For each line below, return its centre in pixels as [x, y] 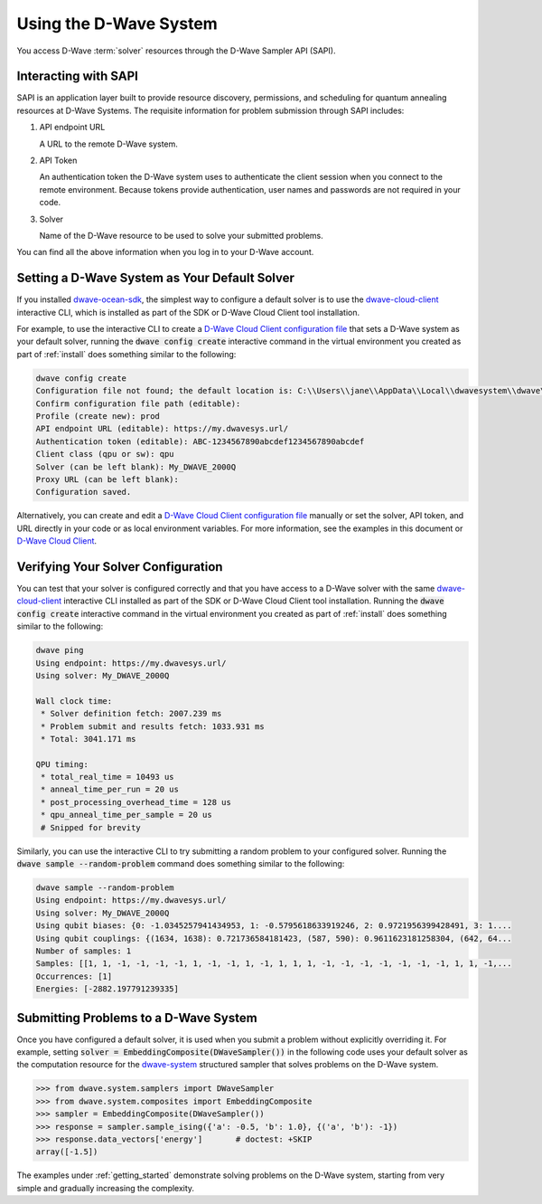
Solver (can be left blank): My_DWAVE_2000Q [136, 467]
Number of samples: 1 [84, 951]
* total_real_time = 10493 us [108, 777]
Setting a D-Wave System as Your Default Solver [156, 278]
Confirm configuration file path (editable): [138, 403]
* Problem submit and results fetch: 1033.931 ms [153, 726]
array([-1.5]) [67, 1152]
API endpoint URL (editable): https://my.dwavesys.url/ [162, 429]
